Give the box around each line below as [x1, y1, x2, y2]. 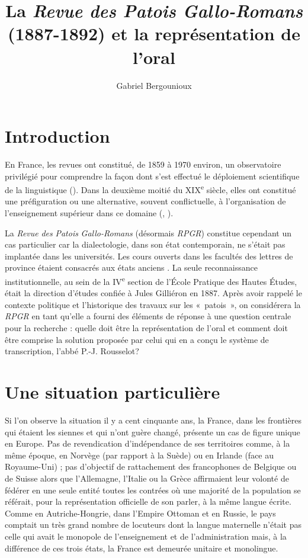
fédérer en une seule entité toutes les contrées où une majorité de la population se [5, 483, 301, 496]
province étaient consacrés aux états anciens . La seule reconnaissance [5, 261, 258, 274]
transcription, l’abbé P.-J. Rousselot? [5, 345, 139, 357]
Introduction [5, 124, 110, 148]
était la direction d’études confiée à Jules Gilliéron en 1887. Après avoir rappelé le [5, 287, 302, 299]
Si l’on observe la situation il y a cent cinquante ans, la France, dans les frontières [5, 413, 301, 426]
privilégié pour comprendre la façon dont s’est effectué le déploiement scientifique [5, 169, 300, 182]
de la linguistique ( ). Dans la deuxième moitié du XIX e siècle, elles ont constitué [5, 182, 296, 195]
